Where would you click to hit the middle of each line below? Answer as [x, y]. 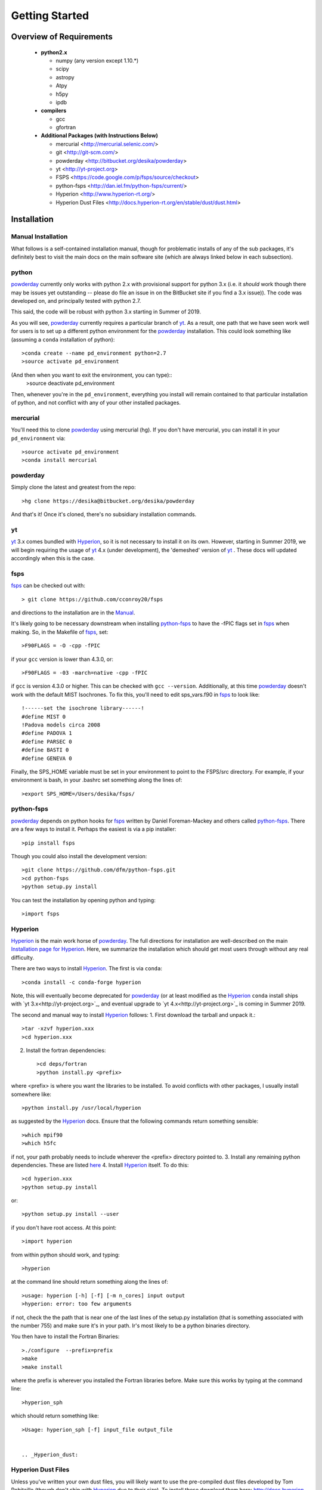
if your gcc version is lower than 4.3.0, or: [62, 659]
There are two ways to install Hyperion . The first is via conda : [86, 968]
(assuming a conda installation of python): [63, 339]
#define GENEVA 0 [47, 758]
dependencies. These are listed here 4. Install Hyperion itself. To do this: [100, 1165]
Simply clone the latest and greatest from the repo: [74, 487]
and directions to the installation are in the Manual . [73, 613]
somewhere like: [31, 1094]
